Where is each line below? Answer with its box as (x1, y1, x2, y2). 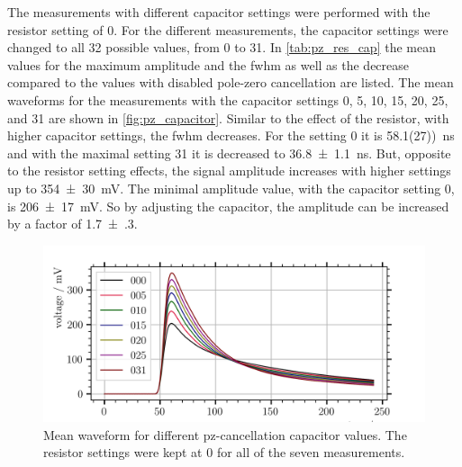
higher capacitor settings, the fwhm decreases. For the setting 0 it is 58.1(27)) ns (7, 126, 455, 145)
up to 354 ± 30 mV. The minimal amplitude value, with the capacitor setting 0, (7, 178, 455, 197)
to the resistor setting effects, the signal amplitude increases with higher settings (7, 161, 451, 180)
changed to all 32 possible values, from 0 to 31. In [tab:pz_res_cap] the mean (7, 38, 436, 57)
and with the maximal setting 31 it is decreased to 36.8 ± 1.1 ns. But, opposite (7, 143, 451, 162)
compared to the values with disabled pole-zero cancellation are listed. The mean (7, 73, 454, 92)
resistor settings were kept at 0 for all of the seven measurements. (43, 443, 405, 462)
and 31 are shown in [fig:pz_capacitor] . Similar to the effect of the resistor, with (7, 108, 449, 127)
